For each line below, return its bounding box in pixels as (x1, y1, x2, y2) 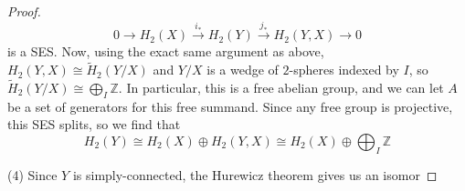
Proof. (7, 2, 41, 20)
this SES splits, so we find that (7, 115, 181, 134)
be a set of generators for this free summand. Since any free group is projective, (7, 96, 453, 116)
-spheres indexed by (289, 60, 399, 79)
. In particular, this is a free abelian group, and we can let (118, 78, 444, 97)
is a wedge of (206, 60, 279, 79)
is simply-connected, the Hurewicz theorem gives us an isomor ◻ (72, 165, 438, 184)
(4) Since (7, 165, 58, 184)
